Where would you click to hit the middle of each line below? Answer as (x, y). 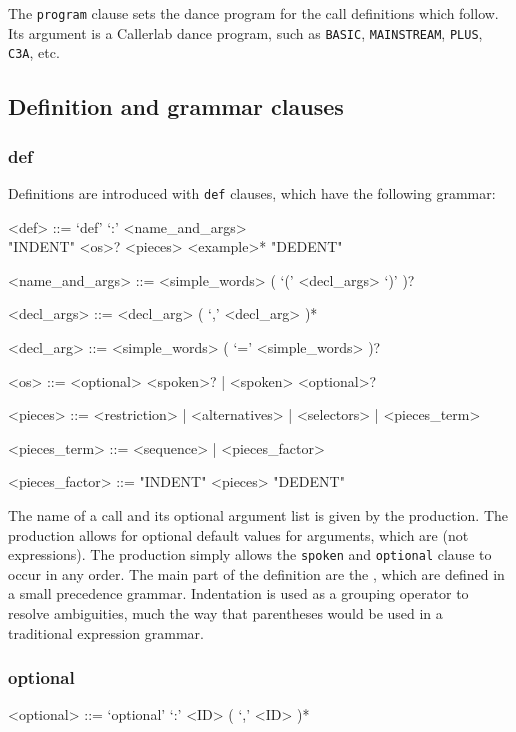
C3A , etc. (34, 52)
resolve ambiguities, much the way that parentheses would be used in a (225, 613)
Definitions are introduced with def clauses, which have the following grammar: (252, 192)
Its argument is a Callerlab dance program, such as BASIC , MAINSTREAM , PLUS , (245, 32)
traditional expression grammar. (106, 632)
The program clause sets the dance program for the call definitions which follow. (253, 13)
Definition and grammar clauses (176, 106)
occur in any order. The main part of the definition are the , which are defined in (256, 573)
